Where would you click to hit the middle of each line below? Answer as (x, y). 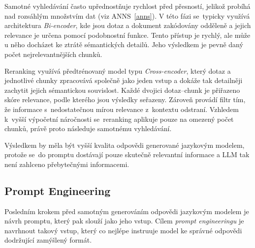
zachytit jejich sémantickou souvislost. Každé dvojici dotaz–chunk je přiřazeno (122, 90)
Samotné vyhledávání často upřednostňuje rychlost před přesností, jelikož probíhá (127, 6)
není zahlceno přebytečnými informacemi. (67, 164)
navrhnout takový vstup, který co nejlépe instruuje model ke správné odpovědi (123, 230)
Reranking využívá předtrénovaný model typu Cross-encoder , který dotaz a (118, 70)
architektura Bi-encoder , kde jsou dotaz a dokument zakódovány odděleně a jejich (128, 25)
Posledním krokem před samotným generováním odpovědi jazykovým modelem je (127, 211)
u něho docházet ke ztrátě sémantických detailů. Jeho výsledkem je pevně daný (124, 44)
